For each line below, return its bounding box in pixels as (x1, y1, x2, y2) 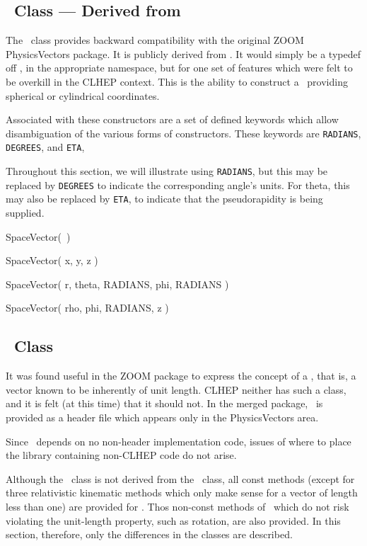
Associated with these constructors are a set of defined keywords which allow (6, 112, 339, 127)
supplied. (6, 205, 45, 220)
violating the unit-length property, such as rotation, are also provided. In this (6, 513, 341, 528)
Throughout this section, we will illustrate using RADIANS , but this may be (6, 164, 328, 178)
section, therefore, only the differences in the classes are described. (6, 527, 293, 542)
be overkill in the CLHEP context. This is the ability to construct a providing (6, 74, 348, 89)
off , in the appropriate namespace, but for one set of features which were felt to (6, 60, 353, 75)
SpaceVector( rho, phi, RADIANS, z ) (6, 300, 169, 315)
